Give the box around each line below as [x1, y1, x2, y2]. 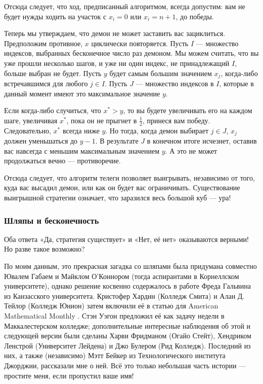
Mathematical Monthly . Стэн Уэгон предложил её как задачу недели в [4, 310, 225, 321]
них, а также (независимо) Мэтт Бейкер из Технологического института [4, 350, 226, 361]
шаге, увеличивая [4, 115, 58, 125]
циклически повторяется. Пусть [91, 38, 189, 48]
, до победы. [176, 11, 214, 21]
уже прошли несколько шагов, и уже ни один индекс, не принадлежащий [4, 57, 230, 68]
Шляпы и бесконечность [4, 214, 99, 226]
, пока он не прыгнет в [66, 115, 137, 125]
